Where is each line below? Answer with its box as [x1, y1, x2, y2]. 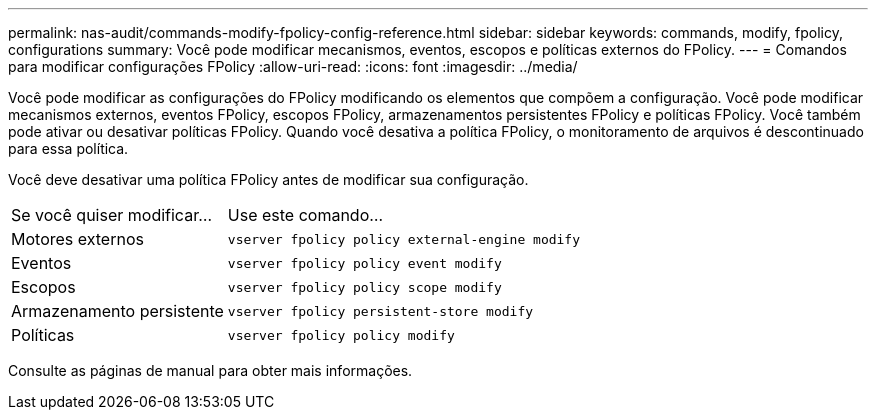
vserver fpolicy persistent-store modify [227, 303, 534, 319]
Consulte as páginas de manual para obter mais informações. [8, 362, 413, 379]
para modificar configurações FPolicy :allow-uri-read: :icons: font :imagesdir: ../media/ [8, 58, 578, 75]
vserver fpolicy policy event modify [227, 255, 502, 271]
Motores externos [11, 229, 144, 249]
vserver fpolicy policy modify [227, 327, 455, 343]
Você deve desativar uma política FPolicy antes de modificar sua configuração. [8, 171, 529, 188]
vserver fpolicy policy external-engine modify [227, 231, 581, 247]
